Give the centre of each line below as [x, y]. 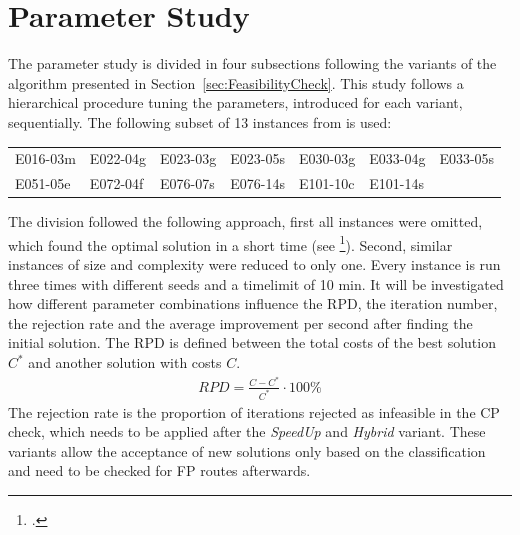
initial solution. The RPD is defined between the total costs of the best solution [252, 342]
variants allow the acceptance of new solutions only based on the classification [247, 450]
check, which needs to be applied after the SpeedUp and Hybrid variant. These [247, 431]
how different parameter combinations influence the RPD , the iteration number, [253, 303]
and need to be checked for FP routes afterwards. [159, 470]
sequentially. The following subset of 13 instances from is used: [200, 121]
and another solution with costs [125, 362]
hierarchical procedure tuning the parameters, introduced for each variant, [235, 102]
